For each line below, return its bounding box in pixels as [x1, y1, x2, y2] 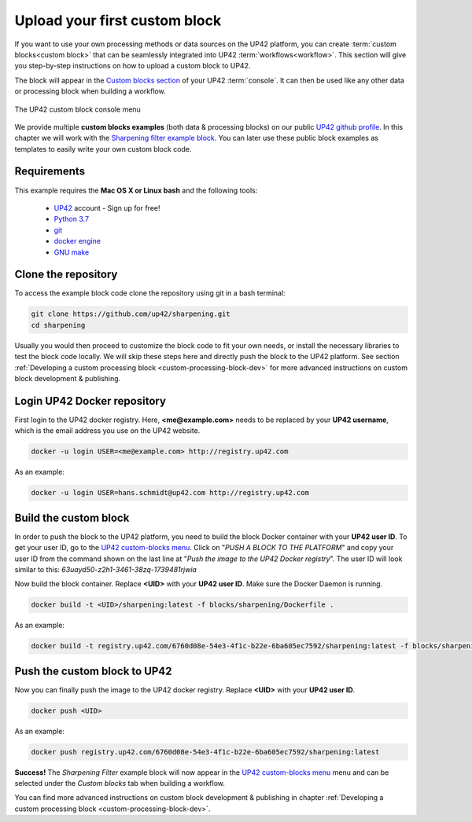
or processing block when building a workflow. [14, 86, 166, 96]
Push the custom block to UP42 [14, 664, 172, 677]
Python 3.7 [53, 215, 90, 224]
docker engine [53, 237, 101, 246]
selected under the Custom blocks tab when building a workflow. [14, 779, 226, 788]
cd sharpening [31, 321, 86, 329]
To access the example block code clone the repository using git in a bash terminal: [14, 288, 286, 298]
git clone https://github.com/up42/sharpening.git [31, 310, 231, 318]
